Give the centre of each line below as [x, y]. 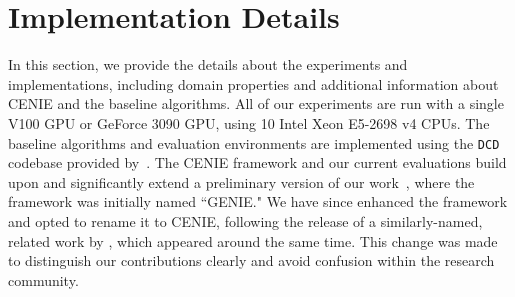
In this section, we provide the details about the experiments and [208, 64]
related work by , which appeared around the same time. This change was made [253, 240]
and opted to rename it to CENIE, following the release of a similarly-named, [245, 220]
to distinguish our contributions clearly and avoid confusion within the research [251, 260]
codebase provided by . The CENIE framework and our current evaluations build [257, 162]
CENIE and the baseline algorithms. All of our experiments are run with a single [256, 103]
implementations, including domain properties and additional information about [253, 83]
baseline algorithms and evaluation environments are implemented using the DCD [254, 142]
